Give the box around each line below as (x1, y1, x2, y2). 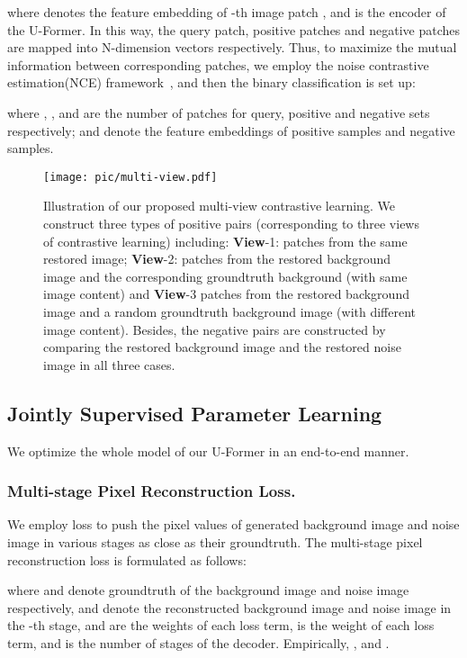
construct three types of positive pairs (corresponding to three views (43, 214, 419, 232)
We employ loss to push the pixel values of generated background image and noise (7, 515, 460, 534)
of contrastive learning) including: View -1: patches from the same (43, 231, 408, 250)
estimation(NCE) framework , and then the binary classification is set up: (7, 73, 416, 92)
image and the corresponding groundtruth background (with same (43, 266, 408, 285)
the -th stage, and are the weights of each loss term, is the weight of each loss (7, 616, 435, 635)
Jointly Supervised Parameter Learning (7, 399, 382, 427)
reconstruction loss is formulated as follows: (7, 550, 247, 569)
